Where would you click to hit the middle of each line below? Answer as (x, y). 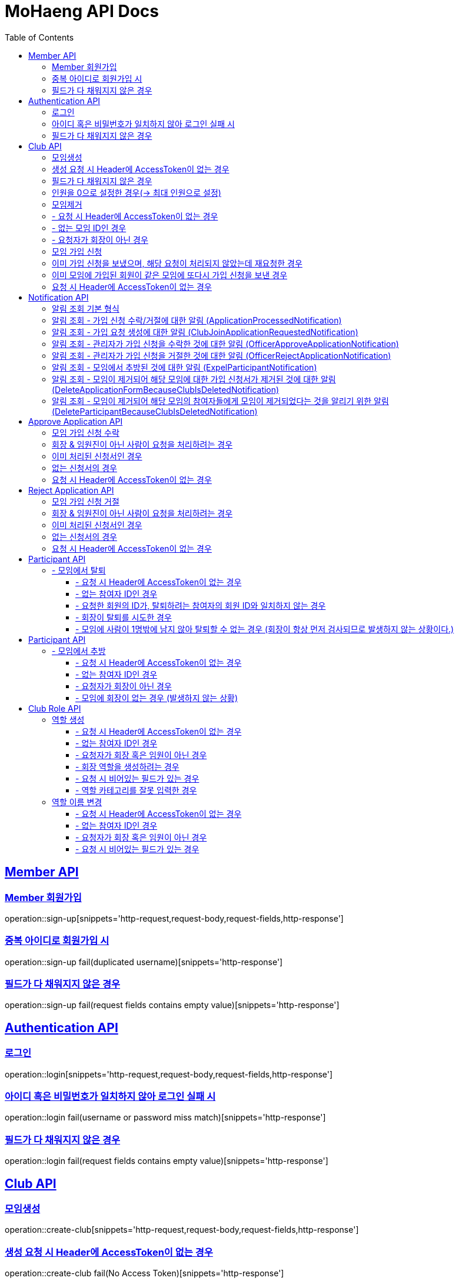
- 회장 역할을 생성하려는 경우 (127, 766)
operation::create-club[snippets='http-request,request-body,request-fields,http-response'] (182, 1230)
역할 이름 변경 (77, 802)
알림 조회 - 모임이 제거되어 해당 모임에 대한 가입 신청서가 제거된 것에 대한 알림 (194, 379)
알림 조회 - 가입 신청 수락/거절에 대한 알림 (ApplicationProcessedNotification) (197, 320)
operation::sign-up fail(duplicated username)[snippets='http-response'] (144, 962)
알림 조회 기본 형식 (86, 308)
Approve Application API (76, 421)
